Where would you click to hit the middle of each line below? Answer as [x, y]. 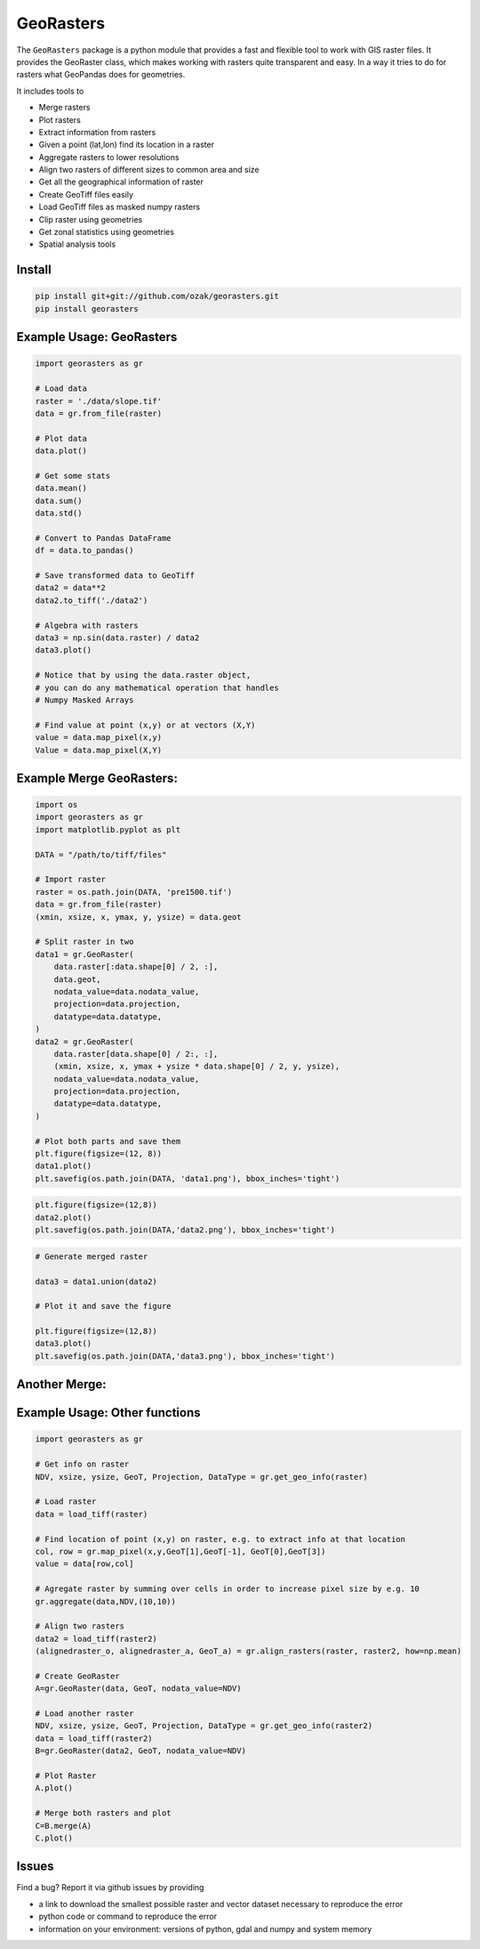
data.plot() [61, 451]
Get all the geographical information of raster [121, 182]
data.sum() [59, 500]
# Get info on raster [82, 1464]
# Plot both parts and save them [108, 1141]
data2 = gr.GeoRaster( [84, 1041]
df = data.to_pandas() [84, 551]
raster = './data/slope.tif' [99, 401]
